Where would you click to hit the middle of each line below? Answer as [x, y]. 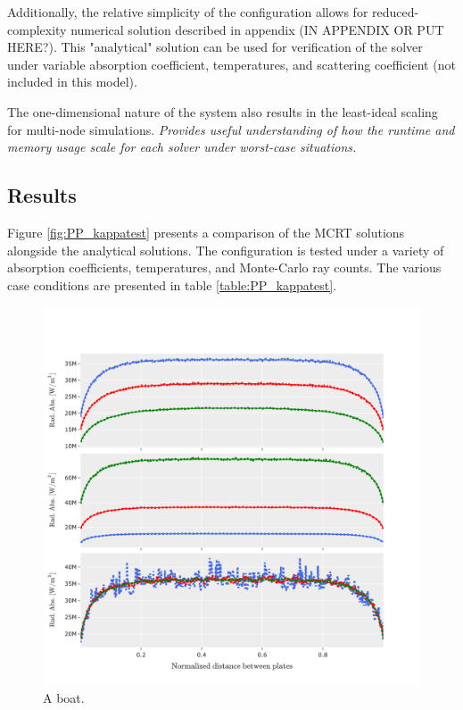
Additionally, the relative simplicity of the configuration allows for [188, 12]
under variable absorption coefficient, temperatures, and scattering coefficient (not [231, 64]
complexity [37, 29]
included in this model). [72, 82]
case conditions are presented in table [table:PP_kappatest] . [172, 284]
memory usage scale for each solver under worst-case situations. [182, 147]
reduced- [396, 12]
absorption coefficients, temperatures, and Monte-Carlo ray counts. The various [224, 267]
